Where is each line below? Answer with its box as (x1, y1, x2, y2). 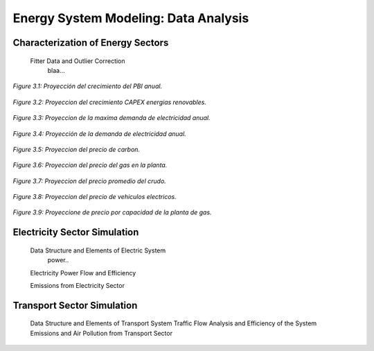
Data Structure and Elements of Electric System (30, 246, 166, 255)
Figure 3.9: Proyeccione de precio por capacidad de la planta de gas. (12, 208, 212, 216)
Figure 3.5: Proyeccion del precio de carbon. (12, 145, 141, 153)
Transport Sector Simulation (12, 299, 138, 311)
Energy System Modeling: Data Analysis (12, 10, 249, 26)
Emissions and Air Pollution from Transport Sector (30, 329, 173, 337)
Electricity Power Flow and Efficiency (30, 268, 136, 277)
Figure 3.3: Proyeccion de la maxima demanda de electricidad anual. (12, 114, 211, 122)
